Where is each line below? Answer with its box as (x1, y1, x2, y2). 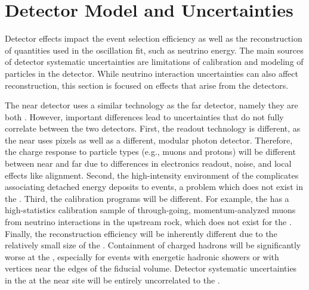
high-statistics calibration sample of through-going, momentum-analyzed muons (5, 204, 296, 216)
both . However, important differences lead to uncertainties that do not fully (5, 110, 284, 123)
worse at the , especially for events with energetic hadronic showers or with (5, 250, 279, 263)
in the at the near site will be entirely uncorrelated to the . (5, 274, 220, 286)
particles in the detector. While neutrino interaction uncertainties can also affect (5, 67, 298, 79)
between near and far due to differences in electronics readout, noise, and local (5, 157, 292, 170)
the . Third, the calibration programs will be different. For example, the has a (5, 192, 289, 204)
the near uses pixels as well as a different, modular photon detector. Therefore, (5, 133, 293, 146)
